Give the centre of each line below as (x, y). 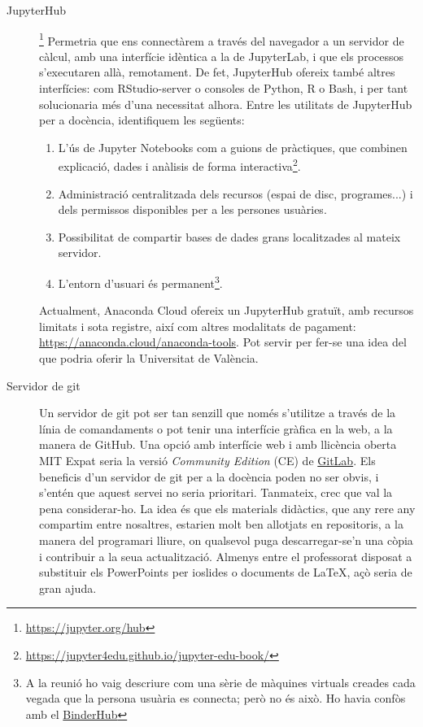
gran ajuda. (68, 588)
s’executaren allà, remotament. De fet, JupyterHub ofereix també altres (217, 72)
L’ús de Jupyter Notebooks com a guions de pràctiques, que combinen (233, 147)
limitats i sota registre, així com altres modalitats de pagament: (198, 326)
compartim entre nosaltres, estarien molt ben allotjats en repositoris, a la (221, 524)
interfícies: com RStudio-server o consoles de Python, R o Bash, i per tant (224, 88)
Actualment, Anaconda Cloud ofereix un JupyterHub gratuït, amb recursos (227, 310)
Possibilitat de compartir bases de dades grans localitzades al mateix (229, 236)
